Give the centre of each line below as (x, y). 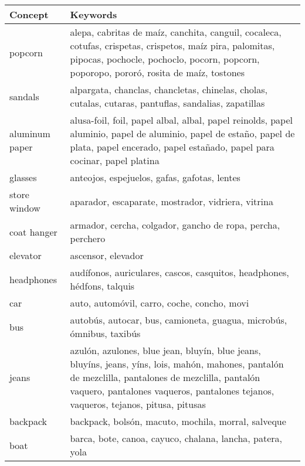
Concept (29, 14)
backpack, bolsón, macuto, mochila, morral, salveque (178, 421)
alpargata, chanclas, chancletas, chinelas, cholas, (169, 89)
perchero (88, 238)
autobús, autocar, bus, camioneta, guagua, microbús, (179, 320)
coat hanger (33, 232)
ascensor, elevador (107, 255)
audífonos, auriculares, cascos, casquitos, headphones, (179, 272)
